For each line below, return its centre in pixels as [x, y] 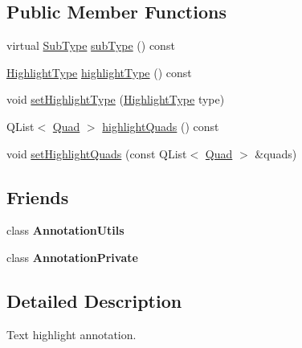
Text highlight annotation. [71, 334]
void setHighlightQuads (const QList [97, 153]
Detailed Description [94, 300]
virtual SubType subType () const [91, 45]
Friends [38, 197]
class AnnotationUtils [65, 230]
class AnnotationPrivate [72, 257]
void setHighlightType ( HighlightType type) [116, 99]
